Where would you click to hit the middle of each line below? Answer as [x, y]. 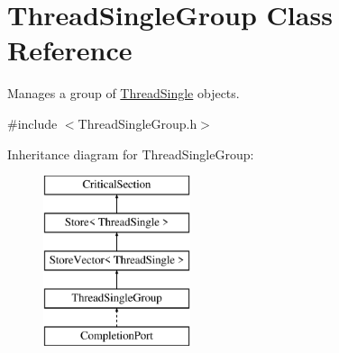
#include [32, 123]
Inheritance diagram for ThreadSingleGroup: [131, 154]
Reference [70, 50]
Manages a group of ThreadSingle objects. [124, 93]
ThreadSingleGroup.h [137, 123]
